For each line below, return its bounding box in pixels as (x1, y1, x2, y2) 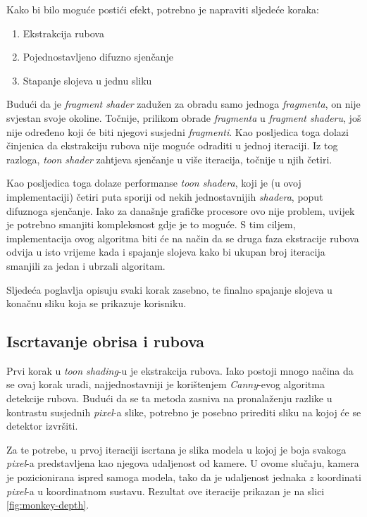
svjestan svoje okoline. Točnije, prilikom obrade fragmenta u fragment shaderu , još (6, 110, 361, 125)
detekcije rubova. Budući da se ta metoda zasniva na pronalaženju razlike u (6, 391, 332, 406)
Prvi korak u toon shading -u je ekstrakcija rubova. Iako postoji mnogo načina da (6, 363, 354, 378)
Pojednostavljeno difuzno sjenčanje (23, 49, 173, 64)
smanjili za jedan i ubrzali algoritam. (6, 258, 166, 273)
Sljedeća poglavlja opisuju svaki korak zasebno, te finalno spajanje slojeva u (6, 282, 332, 297)
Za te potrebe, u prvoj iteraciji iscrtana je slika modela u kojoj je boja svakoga (6, 442, 347, 456)
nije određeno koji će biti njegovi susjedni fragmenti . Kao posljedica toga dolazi (6, 124, 349, 139)
